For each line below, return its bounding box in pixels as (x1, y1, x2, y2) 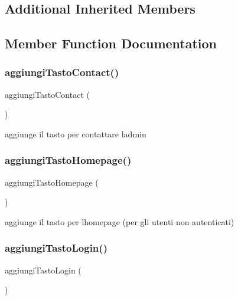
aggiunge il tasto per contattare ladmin (5, 127, 146, 140)
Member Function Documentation (5, 34, 217, 52)
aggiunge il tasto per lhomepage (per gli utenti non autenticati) (5, 215, 234, 228)
